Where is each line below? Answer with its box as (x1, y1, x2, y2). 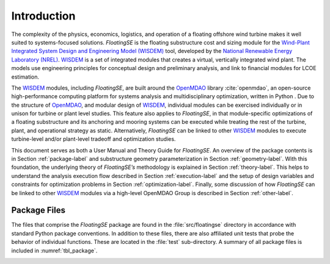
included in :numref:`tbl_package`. (11, 247, 98, 254)
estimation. (11, 73, 40, 80)
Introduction (11, 9, 76, 23)
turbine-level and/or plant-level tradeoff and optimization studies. (11, 135, 176, 143)
